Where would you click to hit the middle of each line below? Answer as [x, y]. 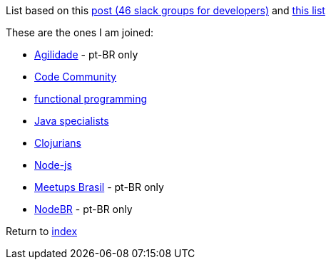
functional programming [91, 99]
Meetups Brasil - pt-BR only [99, 187]
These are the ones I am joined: [80, 32]
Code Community [76, 77]
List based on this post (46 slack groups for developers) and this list [165, 10]
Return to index [42, 231]
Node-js [53, 165]
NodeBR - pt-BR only [83, 209]
